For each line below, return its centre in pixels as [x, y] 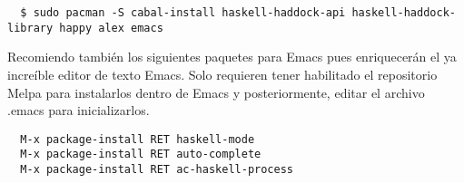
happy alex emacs [111, 28]
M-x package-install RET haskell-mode [138, 139]
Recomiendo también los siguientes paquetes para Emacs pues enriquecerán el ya [232, 57]
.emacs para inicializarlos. [79, 110]
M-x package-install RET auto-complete [141, 154]
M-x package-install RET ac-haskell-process [157, 169]
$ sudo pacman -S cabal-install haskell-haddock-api [183, 13]
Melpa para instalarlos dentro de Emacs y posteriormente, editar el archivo [216, 92]
